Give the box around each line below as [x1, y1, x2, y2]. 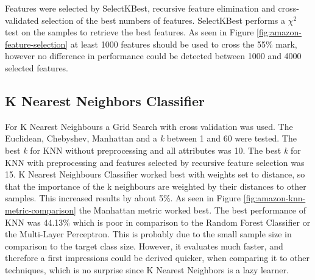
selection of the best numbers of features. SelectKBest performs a [41, 13, 286, 26]
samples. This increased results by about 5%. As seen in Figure [5, 192, 241, 204]
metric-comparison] [5, 203, 76, 216]
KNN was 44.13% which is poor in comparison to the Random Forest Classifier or [5, 215, 311, 228]
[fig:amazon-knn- [243, 192, 306, 204]
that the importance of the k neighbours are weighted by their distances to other [5, 179, 306, 192]
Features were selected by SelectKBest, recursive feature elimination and [5, 2, 275, 14]
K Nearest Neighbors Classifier [5, 91, 205, 110]
